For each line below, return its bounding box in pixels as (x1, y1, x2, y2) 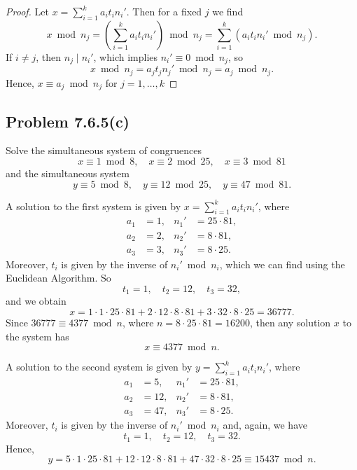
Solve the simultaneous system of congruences (6, 143, 202, 158)
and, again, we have (223, 417, 307, 432)
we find (212, 4, 244, 18)
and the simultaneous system (6, 165, 129, 180)
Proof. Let (6, 4, 49, 18)
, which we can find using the (219, 256, 345, 271)
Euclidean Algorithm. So (6, 270, 111, 285)
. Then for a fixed (126, 4, 202, 18)
